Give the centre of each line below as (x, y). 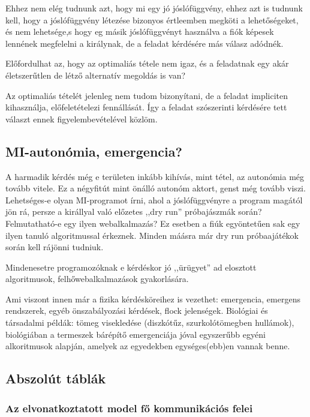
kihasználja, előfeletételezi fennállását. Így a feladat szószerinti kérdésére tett (146, 107)
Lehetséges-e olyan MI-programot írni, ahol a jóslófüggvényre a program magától (154, 199)
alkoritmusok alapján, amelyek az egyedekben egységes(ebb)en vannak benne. (148, 346)
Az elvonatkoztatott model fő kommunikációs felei (129, 408)
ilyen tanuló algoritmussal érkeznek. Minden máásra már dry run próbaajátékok (152, 235)
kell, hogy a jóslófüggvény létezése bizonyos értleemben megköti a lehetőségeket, (152, 19)
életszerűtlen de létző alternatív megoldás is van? (96, 75)
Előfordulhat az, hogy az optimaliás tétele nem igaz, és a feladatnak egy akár (147, 63)
